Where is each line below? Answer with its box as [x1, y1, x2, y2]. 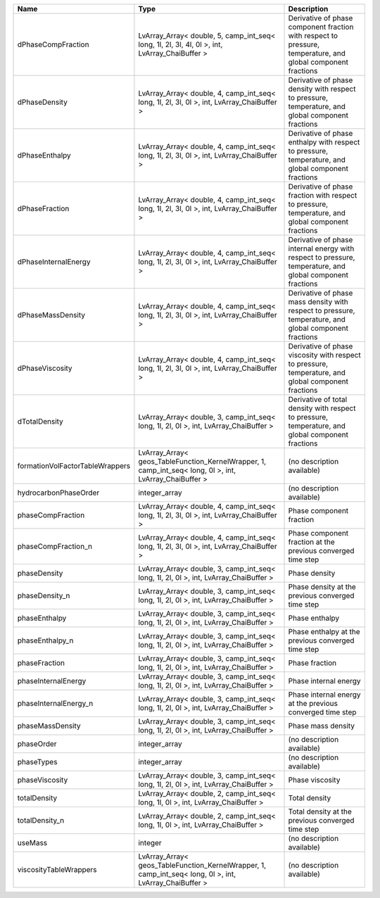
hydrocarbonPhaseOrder [17, 488, 100, 498]
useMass [17, 838, 48, 847]
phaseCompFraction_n [17, 542, 93, 551]
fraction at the [288, 537, 336, 547]
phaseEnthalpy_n [17, 635, 74, 645]
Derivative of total [288, 395, 348, 404]
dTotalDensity [17, 417, 63, 426]
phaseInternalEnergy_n [17, 699, 94, 708]
